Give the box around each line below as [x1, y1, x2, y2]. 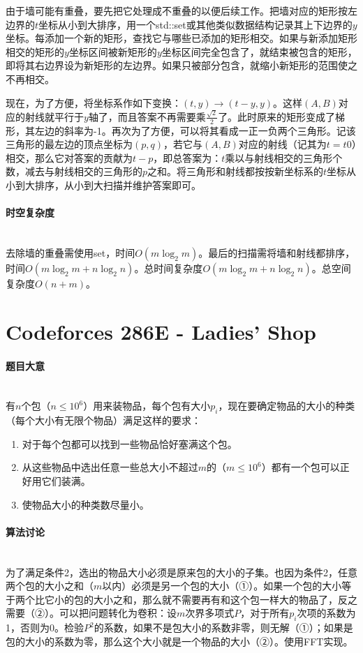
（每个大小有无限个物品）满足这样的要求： [6, 413, 201, 428]
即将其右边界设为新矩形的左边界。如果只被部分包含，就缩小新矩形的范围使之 [6, 58, 357, 73]
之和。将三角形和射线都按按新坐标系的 [147, 164, 324, 179]
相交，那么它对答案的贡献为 [6, 150, 133, 165]
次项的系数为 [297, 606, 356, 620]
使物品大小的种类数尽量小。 [22, 497, 149, 511]
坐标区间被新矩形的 [68, 44, 157, 59]
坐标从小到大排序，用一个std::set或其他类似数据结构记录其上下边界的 [38, 17, 353, 31]
